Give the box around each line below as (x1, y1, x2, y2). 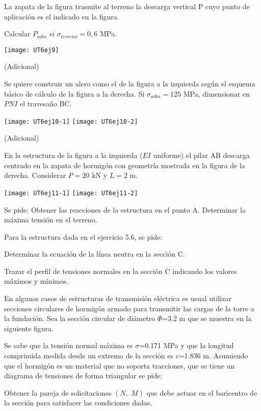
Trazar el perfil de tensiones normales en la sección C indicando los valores (4, 265, 237, 276)
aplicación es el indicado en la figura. (4, 11, 119, 21)
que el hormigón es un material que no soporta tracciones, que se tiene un (4, 360, 235, 371)
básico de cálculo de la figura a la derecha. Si (4, 88, 145, 99)
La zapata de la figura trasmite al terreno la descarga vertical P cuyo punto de (4, 1, 250, 11)
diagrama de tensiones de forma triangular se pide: (4, 370, 163, 381)
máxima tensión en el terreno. (4, 214, 97, 225)
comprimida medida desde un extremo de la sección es (4, 350, 173, 361)
